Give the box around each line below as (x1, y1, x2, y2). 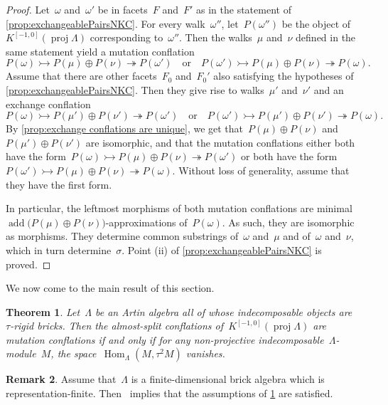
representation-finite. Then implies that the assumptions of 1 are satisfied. (6, 386, 333, 401)
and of (283, 228, 311, 243)
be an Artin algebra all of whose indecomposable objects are (95, 304, 352, 319)
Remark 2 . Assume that (6, 372, 117, 386)
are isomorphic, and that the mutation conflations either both (85, 135, 355, 149)
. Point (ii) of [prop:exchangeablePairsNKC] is (122, 242, 322, 257)
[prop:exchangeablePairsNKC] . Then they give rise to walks (6, 82, 264, 97)
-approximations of (105, 214, 188, 229)
